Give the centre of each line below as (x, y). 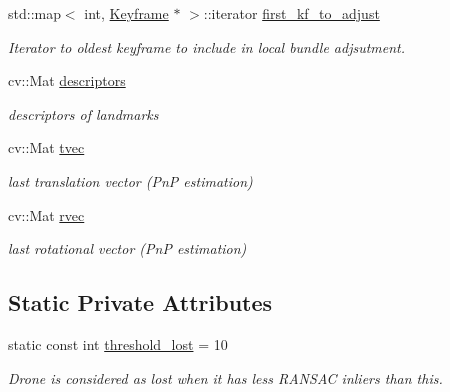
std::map (34, 13)
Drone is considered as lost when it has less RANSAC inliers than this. (225, 377)
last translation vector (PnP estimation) (130, 180)
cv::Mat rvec (46, 214)
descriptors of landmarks (83, 113)
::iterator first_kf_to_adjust (291, 13)
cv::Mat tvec (46, 147)
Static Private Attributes (140, 302)
